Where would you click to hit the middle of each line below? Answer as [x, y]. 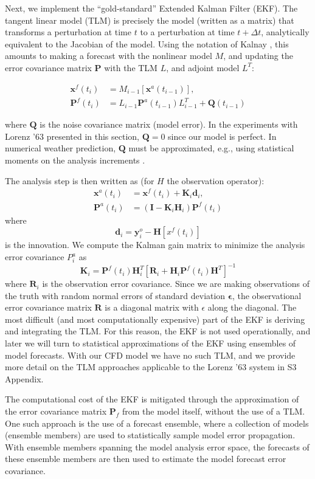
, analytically [285, 32]
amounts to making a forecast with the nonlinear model [109, 56]
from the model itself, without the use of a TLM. [213, 411]
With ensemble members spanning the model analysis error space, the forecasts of [157, 446]
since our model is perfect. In [222, 136]
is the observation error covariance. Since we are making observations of [176, 284]
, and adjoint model [203, 67]
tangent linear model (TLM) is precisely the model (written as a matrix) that [150, 20]
